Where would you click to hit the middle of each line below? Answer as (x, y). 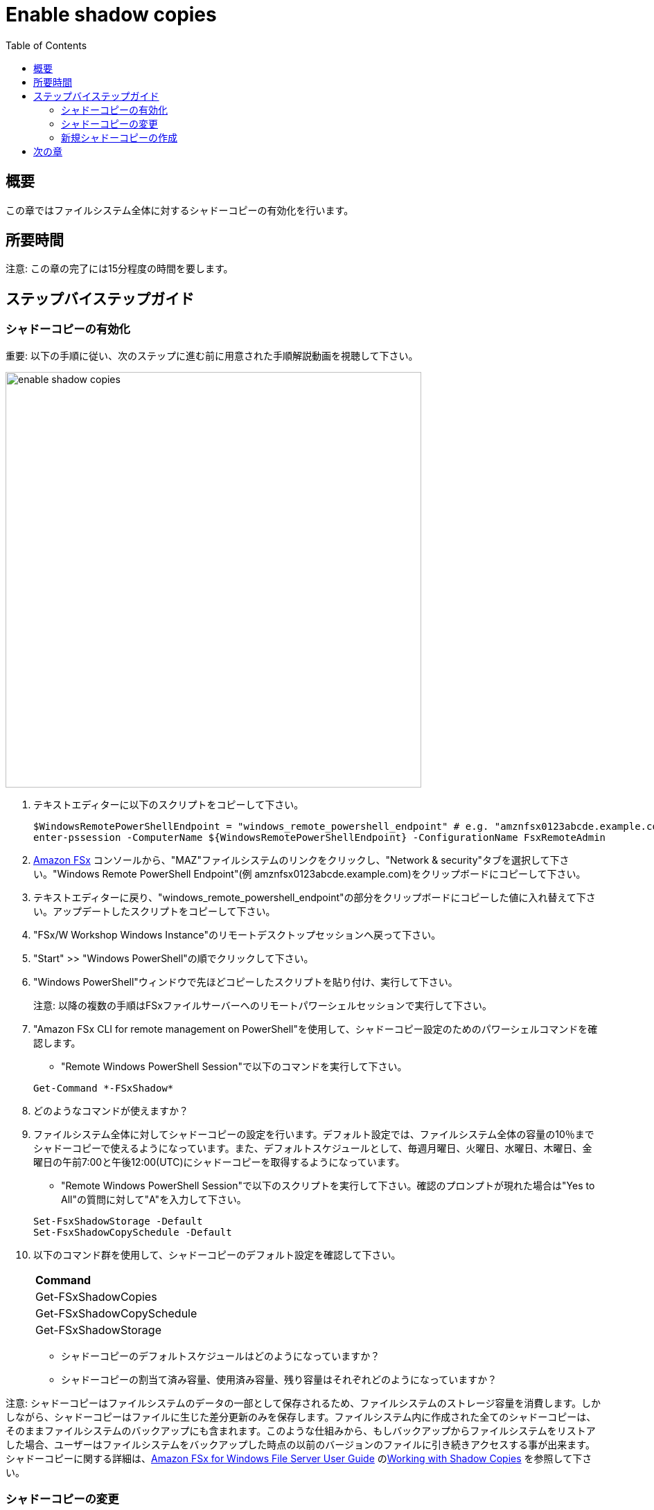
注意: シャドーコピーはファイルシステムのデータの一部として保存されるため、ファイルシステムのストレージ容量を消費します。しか (303, 1403)
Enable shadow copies (111, 15)
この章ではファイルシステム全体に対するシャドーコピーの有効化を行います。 (180, 210)
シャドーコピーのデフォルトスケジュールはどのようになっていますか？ (221, 1356)
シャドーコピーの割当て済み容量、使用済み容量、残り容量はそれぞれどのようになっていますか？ (279, 1379)
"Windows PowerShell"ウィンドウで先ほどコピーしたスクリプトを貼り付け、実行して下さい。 (246, 981)
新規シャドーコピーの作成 (119, 137)
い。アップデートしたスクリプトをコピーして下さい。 (154, 911)
